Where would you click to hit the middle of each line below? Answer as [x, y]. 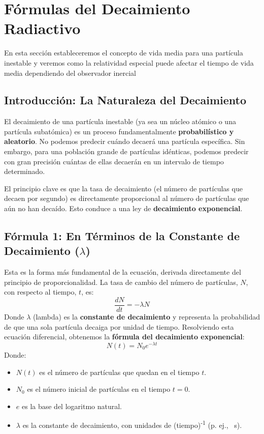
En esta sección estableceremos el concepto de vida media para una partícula [124, 53]
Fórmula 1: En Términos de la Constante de [122, 236]
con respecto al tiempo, [40, 292]
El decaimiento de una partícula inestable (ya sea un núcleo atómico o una [120, 121]
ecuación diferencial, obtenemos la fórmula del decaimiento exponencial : [124, 337]
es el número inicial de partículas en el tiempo [99, 389]
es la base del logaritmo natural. [72, 406]
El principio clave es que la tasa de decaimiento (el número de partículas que [123, 188]
